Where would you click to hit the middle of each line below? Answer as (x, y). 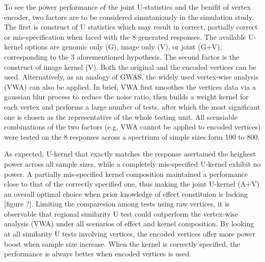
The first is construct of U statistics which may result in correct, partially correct (131, 27)
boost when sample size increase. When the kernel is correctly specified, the (122, 243)
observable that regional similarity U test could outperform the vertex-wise (121, 213)
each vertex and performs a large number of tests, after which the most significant (132, 106)
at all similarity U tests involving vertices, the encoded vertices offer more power (130, 234)
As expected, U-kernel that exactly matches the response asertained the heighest (130, 154)
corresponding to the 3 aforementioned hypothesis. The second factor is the (122, 56)
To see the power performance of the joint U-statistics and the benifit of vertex (127, 7)
